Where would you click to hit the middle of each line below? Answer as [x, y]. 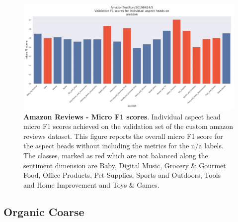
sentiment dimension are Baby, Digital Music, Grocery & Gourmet [125, 165]
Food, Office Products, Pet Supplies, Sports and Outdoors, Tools [122, 175]
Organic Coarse [44, 211]
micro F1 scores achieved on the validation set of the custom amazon [128, 126]
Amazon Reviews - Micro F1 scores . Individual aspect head [122, 116]
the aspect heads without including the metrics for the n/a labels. [123, 146]
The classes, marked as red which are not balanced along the [116, 155]
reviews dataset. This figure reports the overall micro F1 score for [123, 136]
